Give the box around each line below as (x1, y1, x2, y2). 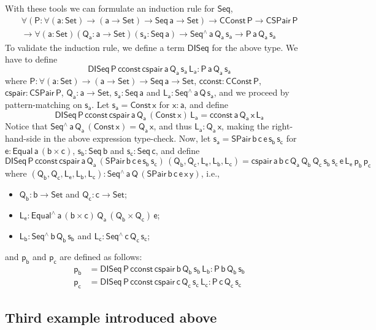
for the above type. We (212, 40, 298, 53)
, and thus (153, 120, 192, 132)
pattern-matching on (5, 98, 82, 111)
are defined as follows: (59, 250, 142, 263)
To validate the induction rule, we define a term (5, 40, 185, 53)
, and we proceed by (213, 86, 290, 99)
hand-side (5, 132, 41, 145)
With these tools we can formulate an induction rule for (5, 2, 215, 14)
